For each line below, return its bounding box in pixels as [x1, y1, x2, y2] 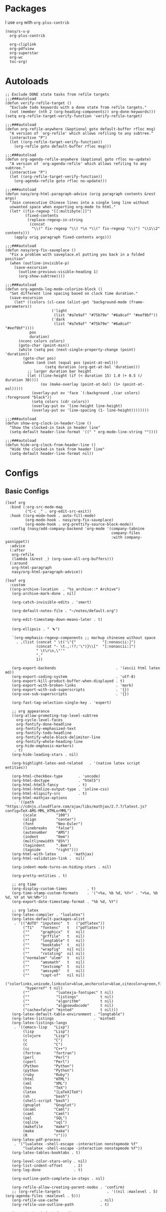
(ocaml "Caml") [23, 1107, 70, 1112]
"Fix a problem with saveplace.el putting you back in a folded [9, 252, 145, 257]
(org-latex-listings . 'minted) [11, 1016, 116, 1021]
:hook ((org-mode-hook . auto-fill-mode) [9, 513, 96, 518]
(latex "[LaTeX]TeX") [23, 1089, 83, 1094]
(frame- [128, 300, 145, 305]
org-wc [9, 55, 23, 60]
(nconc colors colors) [18, 338, 65, 344]
